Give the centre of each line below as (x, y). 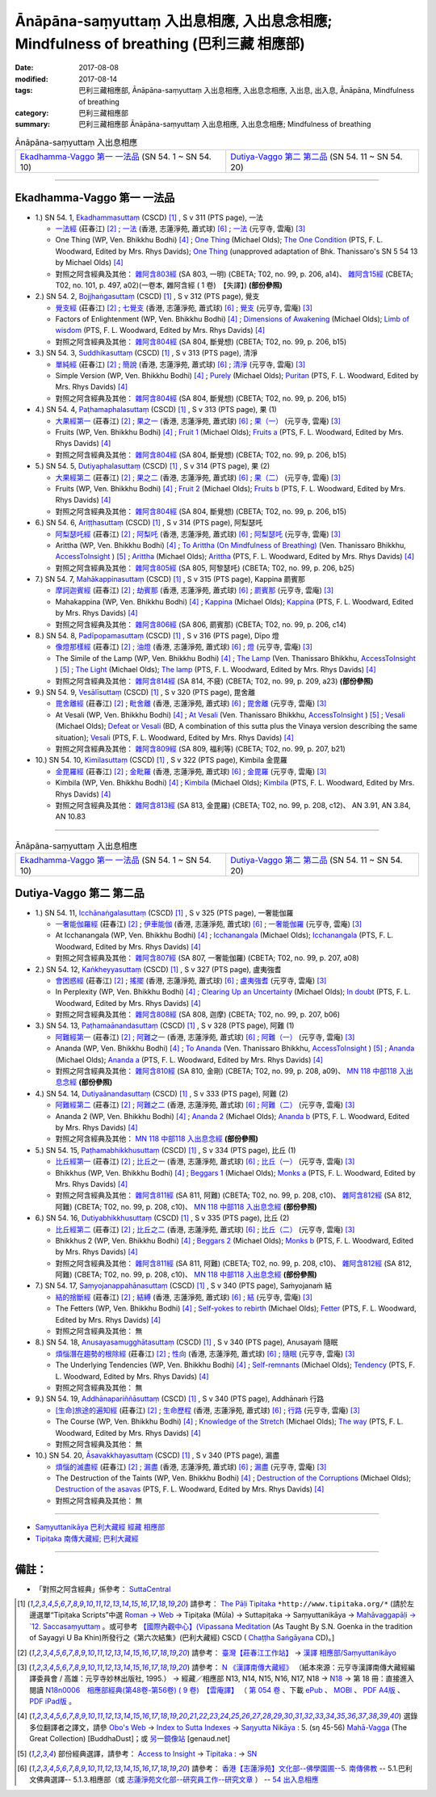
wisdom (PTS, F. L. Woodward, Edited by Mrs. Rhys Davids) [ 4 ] (160, 330)
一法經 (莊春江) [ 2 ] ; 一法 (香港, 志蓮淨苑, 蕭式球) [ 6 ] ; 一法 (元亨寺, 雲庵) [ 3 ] (180, 228)
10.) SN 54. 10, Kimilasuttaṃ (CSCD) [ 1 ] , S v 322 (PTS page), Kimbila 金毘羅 (161, 760)
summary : (33, 124)
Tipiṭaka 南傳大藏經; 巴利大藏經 (87, 1538)
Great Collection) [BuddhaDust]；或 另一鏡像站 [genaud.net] (130, 1739)
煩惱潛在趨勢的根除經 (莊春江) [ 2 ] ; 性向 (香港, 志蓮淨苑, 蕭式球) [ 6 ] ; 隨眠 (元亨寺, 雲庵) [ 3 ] (205, 1353)
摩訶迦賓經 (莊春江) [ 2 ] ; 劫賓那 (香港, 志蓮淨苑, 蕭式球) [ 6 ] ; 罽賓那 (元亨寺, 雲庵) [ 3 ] (195, 591)
